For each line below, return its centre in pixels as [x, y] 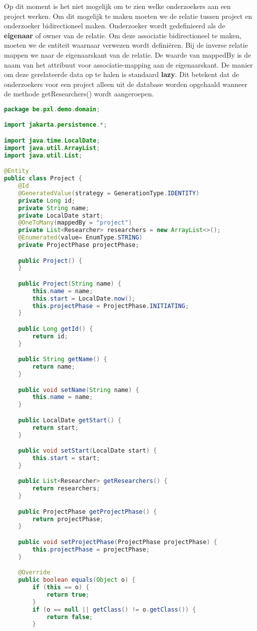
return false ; [69, 617]
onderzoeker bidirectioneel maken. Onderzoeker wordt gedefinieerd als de [115, 26]
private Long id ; [47, 200]
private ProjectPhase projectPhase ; [79, 245]
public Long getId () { [56, 329]
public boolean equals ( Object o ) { [77, 580]
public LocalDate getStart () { [70, 420]
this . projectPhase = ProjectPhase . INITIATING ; [111, 306]
